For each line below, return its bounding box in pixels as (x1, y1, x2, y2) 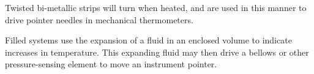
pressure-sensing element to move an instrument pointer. (5, 57, 217, 70)
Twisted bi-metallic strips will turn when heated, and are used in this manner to (5, 1, 307, 13)
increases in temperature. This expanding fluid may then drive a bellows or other (5, 45, 309, 58)
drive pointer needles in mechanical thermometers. (5, 13, 193, 26)
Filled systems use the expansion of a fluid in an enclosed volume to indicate (5, 34, 292, 46)
